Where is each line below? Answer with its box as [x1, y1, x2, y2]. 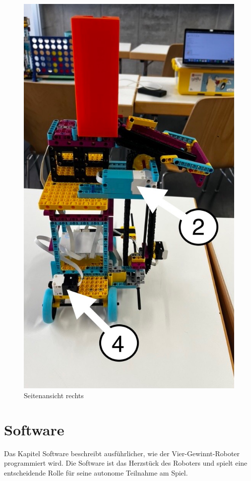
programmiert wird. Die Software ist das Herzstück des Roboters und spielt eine [4, 458, 248, 468]
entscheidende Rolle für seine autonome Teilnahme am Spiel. [4, 467, 188, 478]
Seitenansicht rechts [24, 390, 84, 400]
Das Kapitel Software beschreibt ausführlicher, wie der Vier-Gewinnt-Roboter [4, 448, 240, 458]
